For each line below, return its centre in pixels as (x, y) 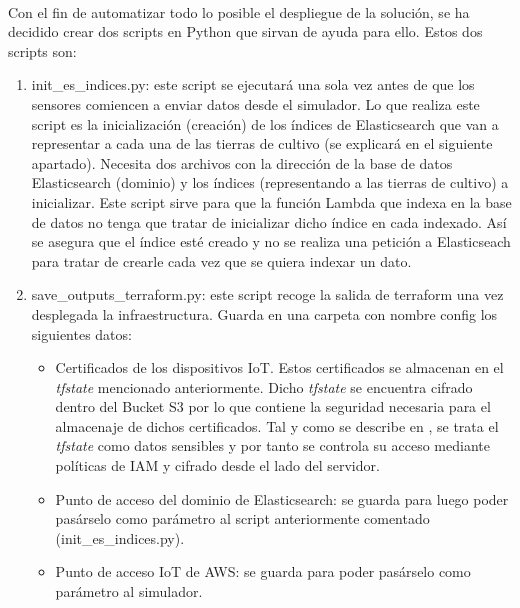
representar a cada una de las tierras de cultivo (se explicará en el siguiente (262, 143)
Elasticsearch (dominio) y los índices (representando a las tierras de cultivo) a (270, 182)
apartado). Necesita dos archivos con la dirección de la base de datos (242, 162)
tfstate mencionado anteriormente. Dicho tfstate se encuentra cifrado (264, 386)
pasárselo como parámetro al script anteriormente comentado (242, 518)
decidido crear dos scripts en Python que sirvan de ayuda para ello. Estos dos (245, 31)
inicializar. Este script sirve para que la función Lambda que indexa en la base (271, 201)
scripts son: (42, 50)
